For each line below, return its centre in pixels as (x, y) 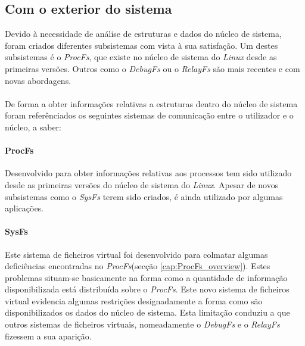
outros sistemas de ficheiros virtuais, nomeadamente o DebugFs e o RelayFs (142, 324)
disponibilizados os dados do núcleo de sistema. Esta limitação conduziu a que (147, 312)
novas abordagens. (38, 80)
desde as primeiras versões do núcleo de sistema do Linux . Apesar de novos (142, 184)
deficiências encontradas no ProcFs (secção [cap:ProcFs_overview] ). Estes (138, 266)
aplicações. (24, 208)
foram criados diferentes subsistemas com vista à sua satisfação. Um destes (141, 45)
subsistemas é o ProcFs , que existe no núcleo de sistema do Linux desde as (141, 57)
